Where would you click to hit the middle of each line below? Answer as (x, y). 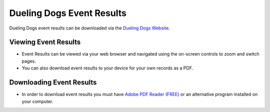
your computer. (37, 101)
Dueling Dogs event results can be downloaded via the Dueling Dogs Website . (89, 28)
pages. (29, 61)
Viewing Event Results (45, 42)
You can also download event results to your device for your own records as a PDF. (107, 68)
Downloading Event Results (53, 82)
